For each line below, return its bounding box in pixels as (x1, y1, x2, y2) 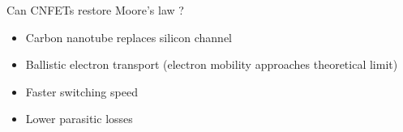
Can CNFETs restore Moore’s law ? (6, 2, 184, 18)
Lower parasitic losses (25, 110, 133, 127)
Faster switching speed (25, 83, 138, 100)
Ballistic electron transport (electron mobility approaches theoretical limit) (25, 56, 398, 73)
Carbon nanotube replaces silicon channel (25, 28, 232, 45)
